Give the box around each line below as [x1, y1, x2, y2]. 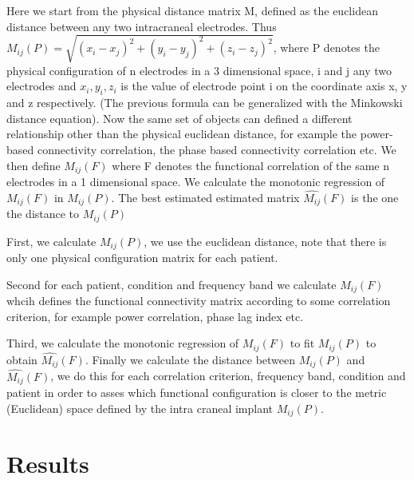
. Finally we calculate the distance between [85, 351, 296, 368]
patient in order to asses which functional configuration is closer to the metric [6, 384, 387, 401]
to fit [290, 335, 315, 351]
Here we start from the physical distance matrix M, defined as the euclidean [6, 2, 378, 18]
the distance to [6, 205, 80, 222]
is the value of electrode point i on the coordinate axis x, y [120, 77, 408, 94]
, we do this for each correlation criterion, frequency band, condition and [50, 367, 406, 384]
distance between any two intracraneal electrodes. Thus [6, 18, 277, 34]
